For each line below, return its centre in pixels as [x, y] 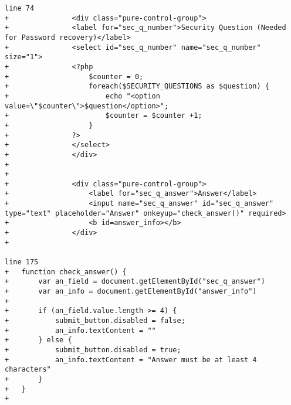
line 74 [20, 8]
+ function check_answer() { [66, 272]
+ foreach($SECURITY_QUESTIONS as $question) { [137, 86]
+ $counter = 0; [74, 76]
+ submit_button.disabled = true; [93, 350]
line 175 [22, 262]
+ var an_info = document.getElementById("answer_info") [131, 292]
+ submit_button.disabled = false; [95, 321]
